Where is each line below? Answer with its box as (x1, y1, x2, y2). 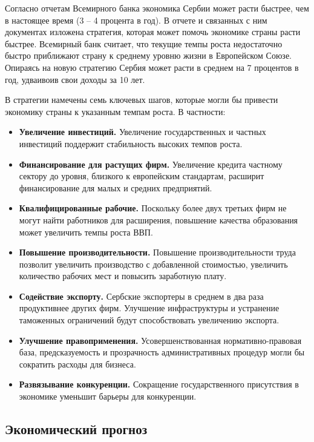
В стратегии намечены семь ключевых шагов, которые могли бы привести (5, 93, 278, 106)
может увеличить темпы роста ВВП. (19, 225, 153, 238)
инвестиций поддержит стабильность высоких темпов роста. (19, 137, 243, 150)
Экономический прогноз (5, 420, 148, 438)
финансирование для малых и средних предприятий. (19, 181, 212, 194)
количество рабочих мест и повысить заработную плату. (19, 269, 227, 282)
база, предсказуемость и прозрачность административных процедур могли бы (19, 346, 305, 358)
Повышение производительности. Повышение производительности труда (19, 246, 296, 259)
